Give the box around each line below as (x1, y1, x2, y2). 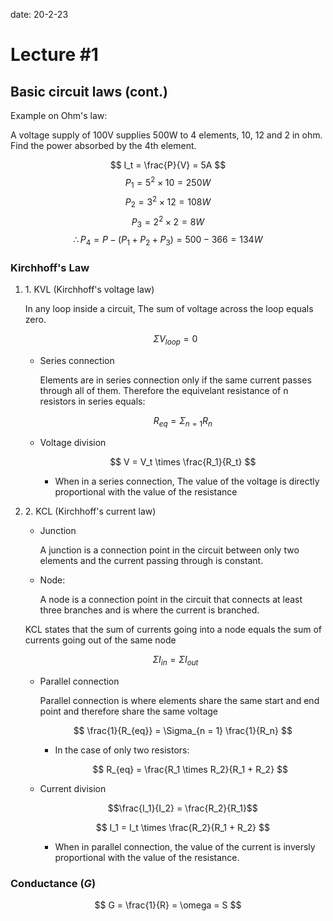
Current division (39, 782, 107, 794)
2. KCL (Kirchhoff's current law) (24, 505, 157, 518)
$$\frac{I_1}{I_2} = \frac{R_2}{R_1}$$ (107, 802, 258, 814)
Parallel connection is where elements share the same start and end (39, 694, 320, 706)
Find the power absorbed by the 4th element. (10, 140, 197, 151)
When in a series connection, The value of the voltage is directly (54, 475, 320, 488)
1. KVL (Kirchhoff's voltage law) (24, 284, 155, 296)
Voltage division (39, 437, 107, 449)
